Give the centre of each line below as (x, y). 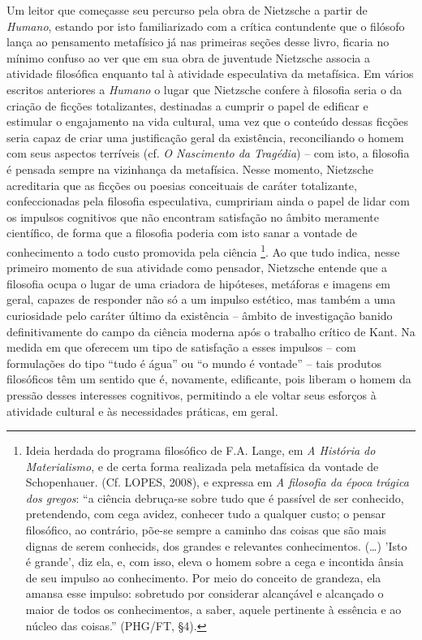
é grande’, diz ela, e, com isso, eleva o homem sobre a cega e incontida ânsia (215, 562)
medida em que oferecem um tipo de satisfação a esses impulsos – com (181, 347)
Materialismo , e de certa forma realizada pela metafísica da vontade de (202, 466)
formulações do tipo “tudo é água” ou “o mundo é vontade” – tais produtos (194, 363)
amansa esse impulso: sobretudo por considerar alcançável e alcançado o (205, 593)
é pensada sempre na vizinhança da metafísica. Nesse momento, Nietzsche (190, 169)
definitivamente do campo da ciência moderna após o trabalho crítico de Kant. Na (211, 331)
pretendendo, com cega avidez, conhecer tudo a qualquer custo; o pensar (206, 514)
